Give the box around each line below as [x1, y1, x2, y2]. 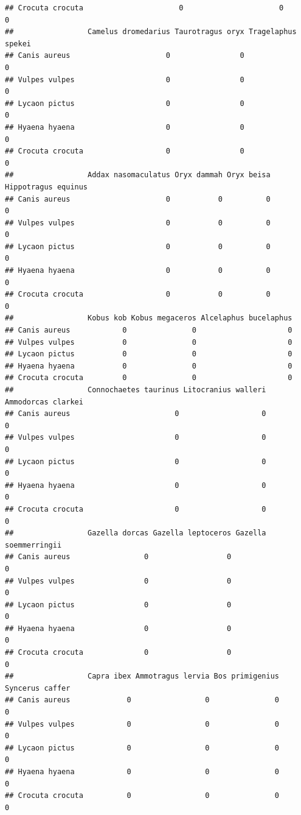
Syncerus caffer [5, 683, 71, 693]
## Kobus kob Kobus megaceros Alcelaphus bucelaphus [5, 314, 292, 323]
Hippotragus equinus [5, 182, 88, 191]
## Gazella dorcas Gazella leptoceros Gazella [5, 529, 266, 538]
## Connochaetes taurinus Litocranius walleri [5, 386, 266, 394]
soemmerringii [5, 540, 62, 549]
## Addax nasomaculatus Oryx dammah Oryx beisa [5, 171, 271, 180]
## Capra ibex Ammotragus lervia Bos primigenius [5, 672, 280, 681]
